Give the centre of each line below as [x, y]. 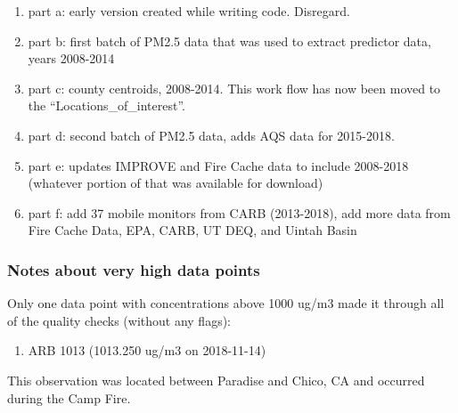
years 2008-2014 [71, 58]
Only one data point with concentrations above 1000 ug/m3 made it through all [226, 303]
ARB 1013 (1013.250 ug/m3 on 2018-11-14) [147, 350]
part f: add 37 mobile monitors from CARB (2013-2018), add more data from [239, 212]
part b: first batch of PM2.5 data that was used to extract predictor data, [229, 40]
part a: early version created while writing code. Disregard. [189, 11]
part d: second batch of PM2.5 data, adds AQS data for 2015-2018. [211, 135]
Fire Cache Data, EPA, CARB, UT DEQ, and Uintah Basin [192, 230]
